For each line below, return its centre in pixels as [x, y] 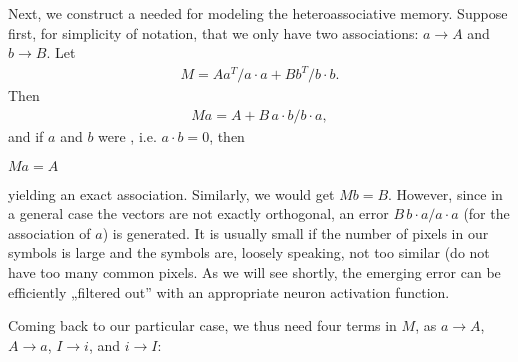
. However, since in [445, 193]
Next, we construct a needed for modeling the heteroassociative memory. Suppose [258, 13]
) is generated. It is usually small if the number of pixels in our [295, 232]
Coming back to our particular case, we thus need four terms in [202, 325]
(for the [486, 213]
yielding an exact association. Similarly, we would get [171, 193]
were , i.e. [127, 135]
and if [26, 135]
